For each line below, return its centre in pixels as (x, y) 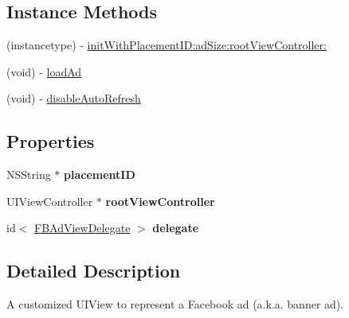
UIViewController (50, 201)
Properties (51, 141)
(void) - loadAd (44, 71)
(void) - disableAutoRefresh (74, 98)
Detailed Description (94, 271)
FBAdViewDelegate (82, 228)
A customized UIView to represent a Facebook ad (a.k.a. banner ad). (175, 304)
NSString (29, 175)
